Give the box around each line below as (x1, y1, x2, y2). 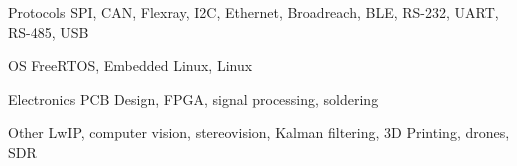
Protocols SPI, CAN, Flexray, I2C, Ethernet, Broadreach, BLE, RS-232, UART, (8, 2, 499, 22)
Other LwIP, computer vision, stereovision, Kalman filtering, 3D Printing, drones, (8, 122, 510, 143)
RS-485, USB (8, 21, 89, 42)
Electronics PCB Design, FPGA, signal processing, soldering (8, 88, 379, 109)
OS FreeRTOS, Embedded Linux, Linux (8, 55, 253, 76)
